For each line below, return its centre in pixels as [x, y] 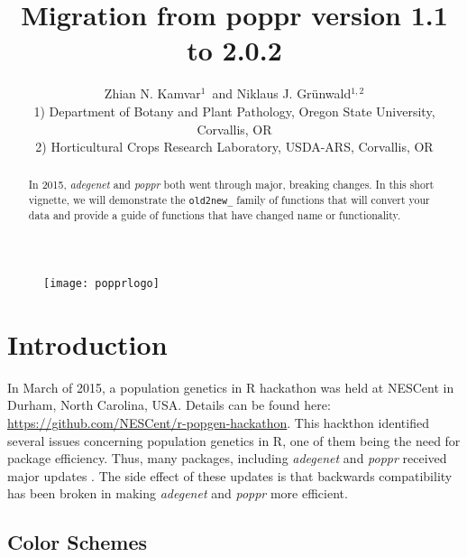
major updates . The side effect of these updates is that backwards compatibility [230, 475]
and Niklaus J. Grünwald [282, 93]
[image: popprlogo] [101, 283]
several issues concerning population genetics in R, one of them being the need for [234, 440]
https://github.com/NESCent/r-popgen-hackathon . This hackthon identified [218, 422]
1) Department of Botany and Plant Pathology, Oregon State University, [234, 111]
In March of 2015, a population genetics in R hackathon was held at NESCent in [231, 387]
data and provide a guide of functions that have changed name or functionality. [215, 215]
